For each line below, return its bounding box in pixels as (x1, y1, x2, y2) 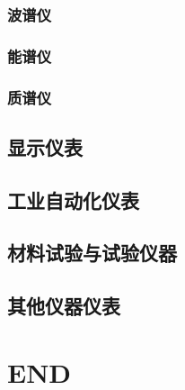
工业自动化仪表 (7, 186, 139, 213)
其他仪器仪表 (7, 292, 120, 320)
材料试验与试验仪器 (7, 239, 177, 267)
